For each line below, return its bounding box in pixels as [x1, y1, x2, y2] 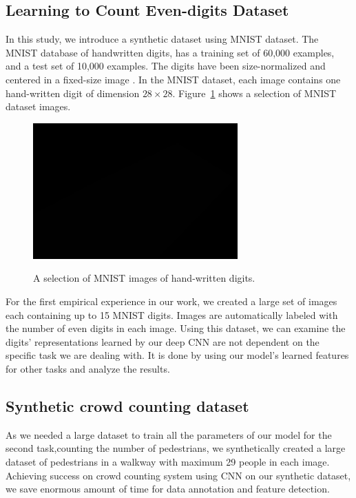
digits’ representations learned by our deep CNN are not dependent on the [6, 334, 320, 349]
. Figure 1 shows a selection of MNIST [172, 85, 337, 100]
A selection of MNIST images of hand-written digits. [33, 271, 255, 285]
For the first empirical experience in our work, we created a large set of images [6, 293, 337, 308]
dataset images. [6, 99, 71, 114]
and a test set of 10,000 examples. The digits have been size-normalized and [6, 59, 326, 73]
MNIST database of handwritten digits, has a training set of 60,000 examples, [6, 45, 335, 59]
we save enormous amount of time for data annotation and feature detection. [6, 481, 330, 496]
